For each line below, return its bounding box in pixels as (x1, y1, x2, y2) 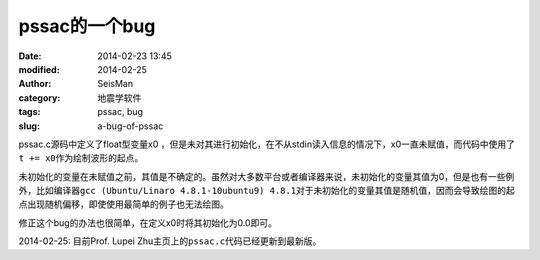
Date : (18, 50, 42, 62)
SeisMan (97, 78, 134, 90)
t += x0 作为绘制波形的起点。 (18, 152, 144, 164)
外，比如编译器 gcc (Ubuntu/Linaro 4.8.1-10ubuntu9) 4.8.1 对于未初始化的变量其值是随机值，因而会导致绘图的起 (18, 185, 515, 197)
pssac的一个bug (18, 15, 156, 37)
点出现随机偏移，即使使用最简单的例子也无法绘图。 (18, 198, 229, 210)
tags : (18, 106, 41, 118)
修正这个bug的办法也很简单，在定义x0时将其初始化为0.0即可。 (18, 216, 277, 229)
